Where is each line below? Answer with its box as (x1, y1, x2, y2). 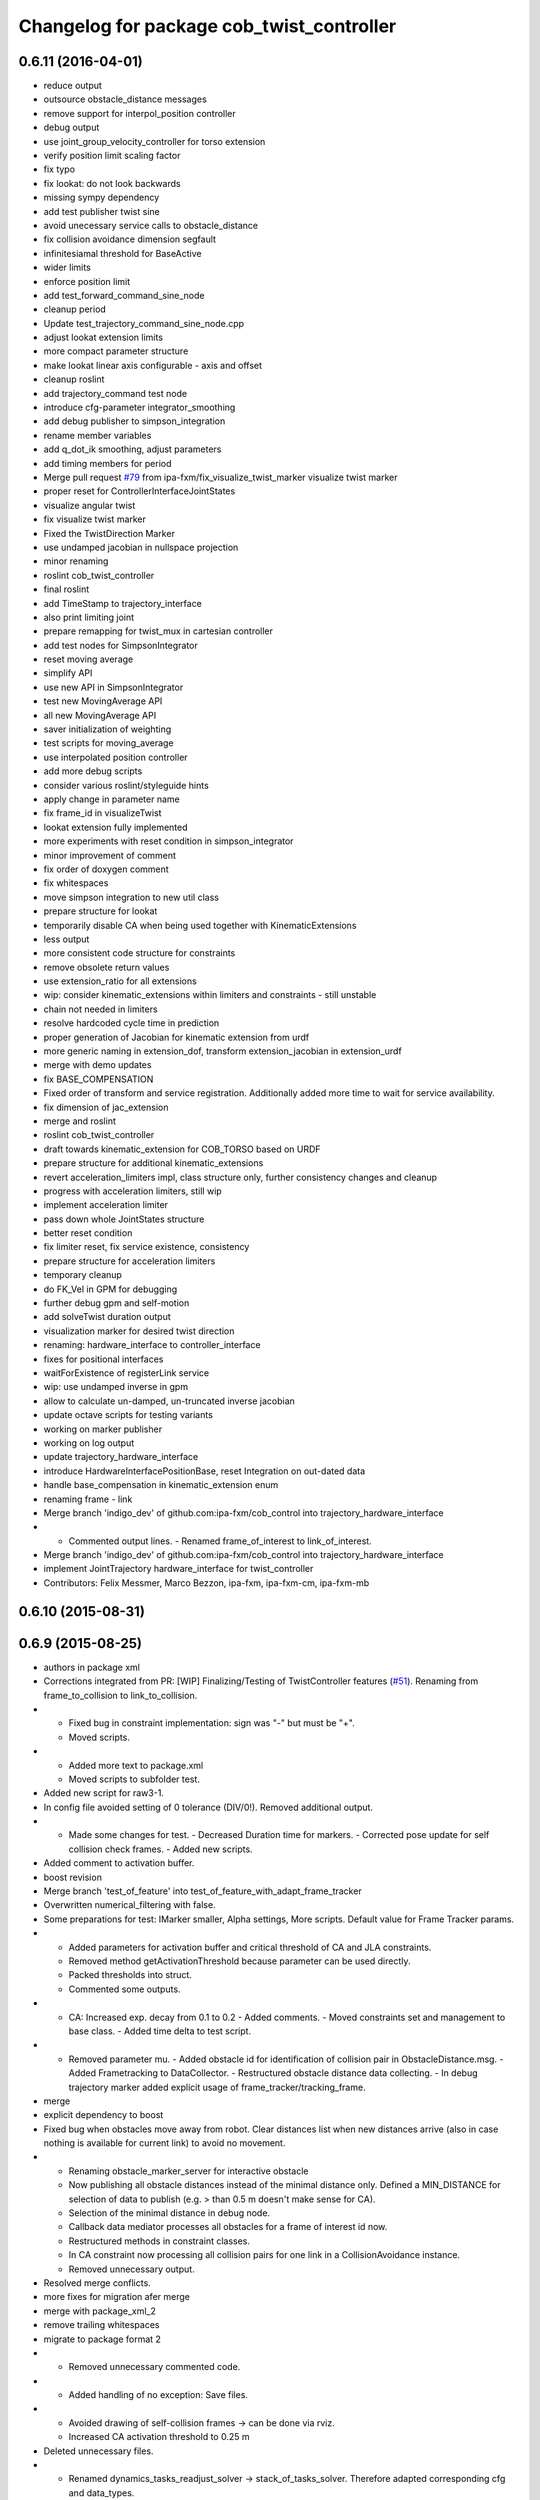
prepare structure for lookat (43, 905, 158, 917)
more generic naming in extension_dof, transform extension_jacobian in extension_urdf (43, 1045, 402, 1057)
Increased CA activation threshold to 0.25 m (68, 2431, 250, 2443)
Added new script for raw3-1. (43, 1787, 165, 1799)
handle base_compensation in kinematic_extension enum (43, 1479, 279, 1491)
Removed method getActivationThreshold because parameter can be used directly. (68, 1955, 411, 1967)
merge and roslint (43, 1115, 117, 1127)
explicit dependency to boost (43, 2109, 164, 2121)
